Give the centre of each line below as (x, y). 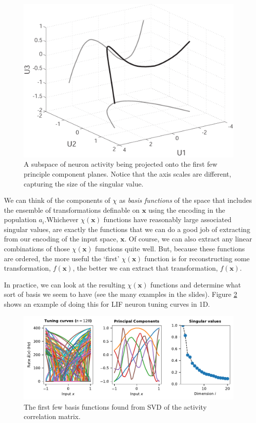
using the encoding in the (187, 210)
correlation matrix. (52, 416)
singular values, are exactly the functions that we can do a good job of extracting (127, 229)
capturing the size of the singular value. (84, 183)
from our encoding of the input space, (61, 239)
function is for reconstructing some (197, 258)
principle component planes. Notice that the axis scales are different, (128, 173)
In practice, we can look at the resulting (65, 284)
